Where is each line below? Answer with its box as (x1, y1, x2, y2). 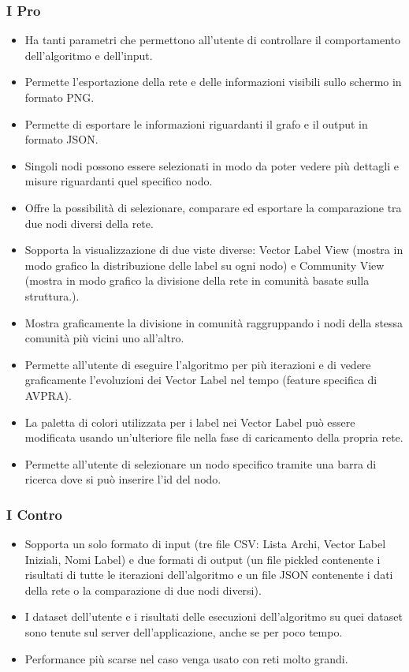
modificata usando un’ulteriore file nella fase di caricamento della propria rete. (24, 429, 403, 446)
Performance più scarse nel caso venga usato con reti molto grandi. (24, 650, 348, 666)
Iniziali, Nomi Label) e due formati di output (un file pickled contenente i (24, 551, 381, 567)
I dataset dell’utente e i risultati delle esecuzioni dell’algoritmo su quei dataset (24, 608, 403, 625)
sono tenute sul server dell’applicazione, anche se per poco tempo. (24, 624, 343, 640)
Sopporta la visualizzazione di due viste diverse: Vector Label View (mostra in (24, 241, 403, 258)
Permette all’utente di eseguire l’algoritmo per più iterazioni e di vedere (24, 356, 371, 372)
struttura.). (24, 287, 80, 304)
